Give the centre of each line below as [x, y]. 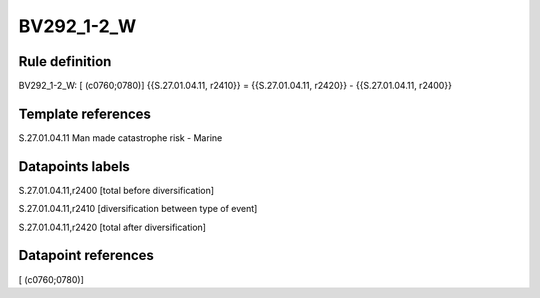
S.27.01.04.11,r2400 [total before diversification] [116, 190]
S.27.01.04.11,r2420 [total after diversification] [112, 227]
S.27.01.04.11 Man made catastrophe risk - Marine [120, 137]
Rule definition [65, 61]
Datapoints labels [74, 166]
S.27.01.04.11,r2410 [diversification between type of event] [138, 209]
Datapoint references [86, 255]
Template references [85, 113]
